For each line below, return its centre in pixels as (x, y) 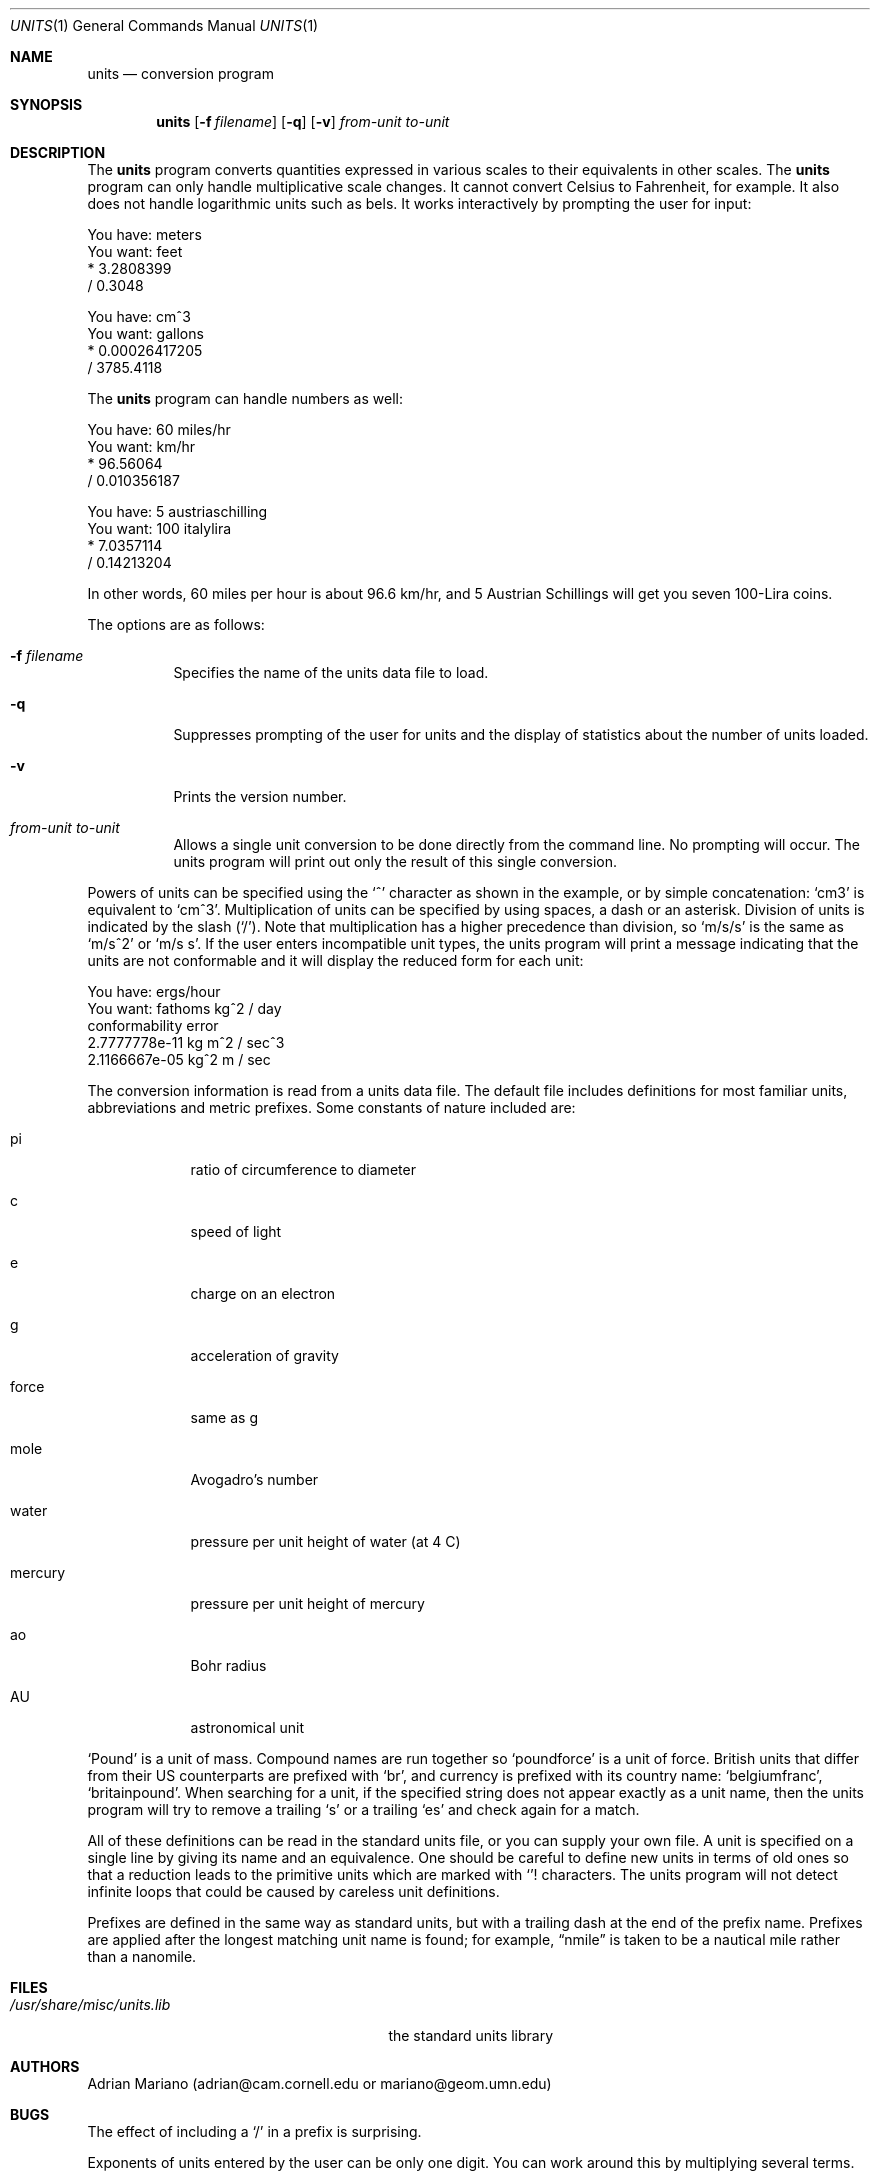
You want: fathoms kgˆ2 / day (184, 1008)
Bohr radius (228, 1665)
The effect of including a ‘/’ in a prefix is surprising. (254, 2131)
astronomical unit (247, 1727)
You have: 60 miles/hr (159, 429)
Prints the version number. (260, 796)
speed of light (236, 1231)
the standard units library (471, 2035)
